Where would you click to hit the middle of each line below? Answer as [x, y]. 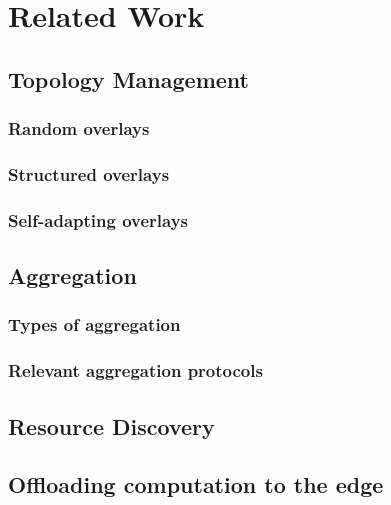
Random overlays [79, 128]
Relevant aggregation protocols [135, 370]
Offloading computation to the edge [196, 484]
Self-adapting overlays [98, 219]
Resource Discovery [111, 425]
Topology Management [128, 78]
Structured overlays [89, 173]
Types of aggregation [94, 324]
